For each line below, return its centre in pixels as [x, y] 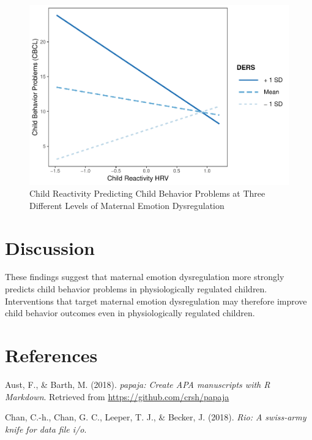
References [51, 355]
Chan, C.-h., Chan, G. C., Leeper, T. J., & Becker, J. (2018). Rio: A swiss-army [156, 417]
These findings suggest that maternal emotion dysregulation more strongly [145, 277]
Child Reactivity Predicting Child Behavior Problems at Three [147, 193]
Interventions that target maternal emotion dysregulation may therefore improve [156, 301]
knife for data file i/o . [46, 429]
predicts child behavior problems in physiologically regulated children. [136, 289]
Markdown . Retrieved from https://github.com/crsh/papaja [117, 396]
